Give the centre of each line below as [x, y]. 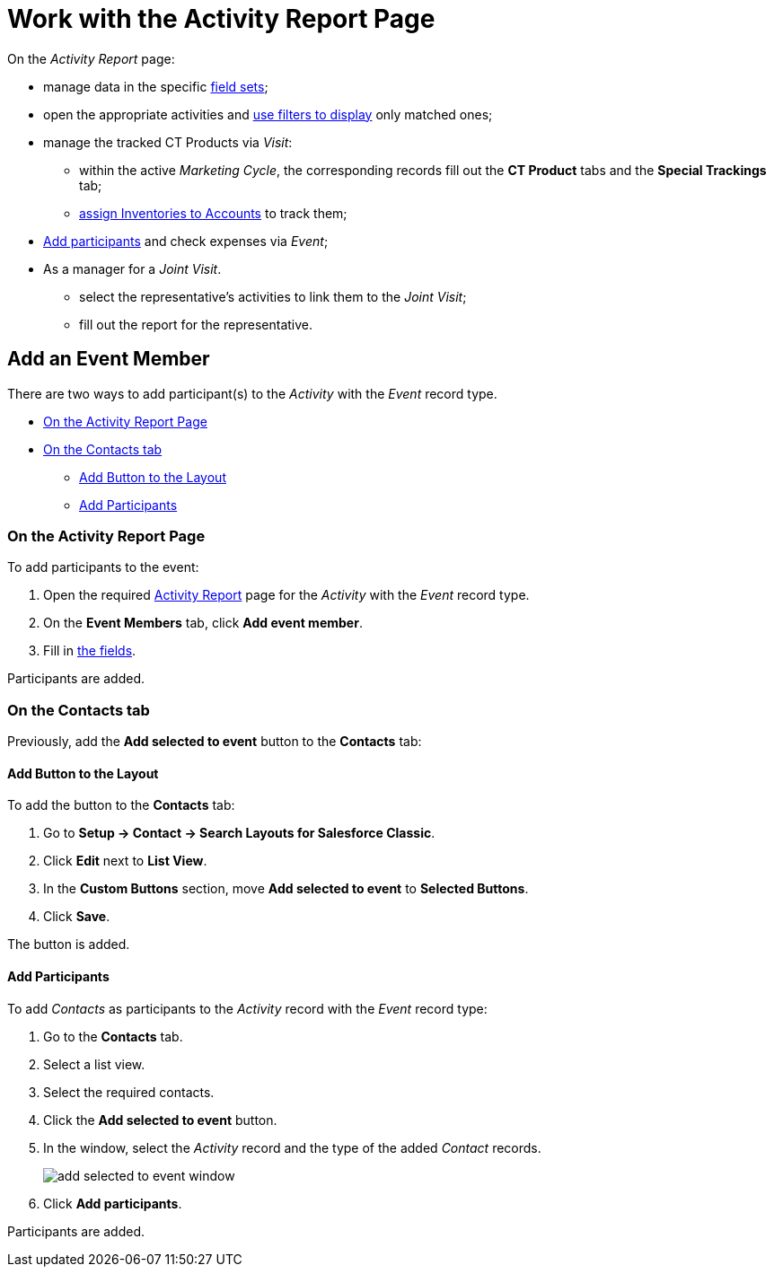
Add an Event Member [109, 359]
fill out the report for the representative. [196, 324]
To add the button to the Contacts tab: [121, 805]
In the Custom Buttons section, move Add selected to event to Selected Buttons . [286, 889]
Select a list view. [94, 1064]
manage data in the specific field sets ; [156, 86]
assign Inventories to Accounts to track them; [213, 213]
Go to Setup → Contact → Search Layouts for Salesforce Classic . [239, 833]
